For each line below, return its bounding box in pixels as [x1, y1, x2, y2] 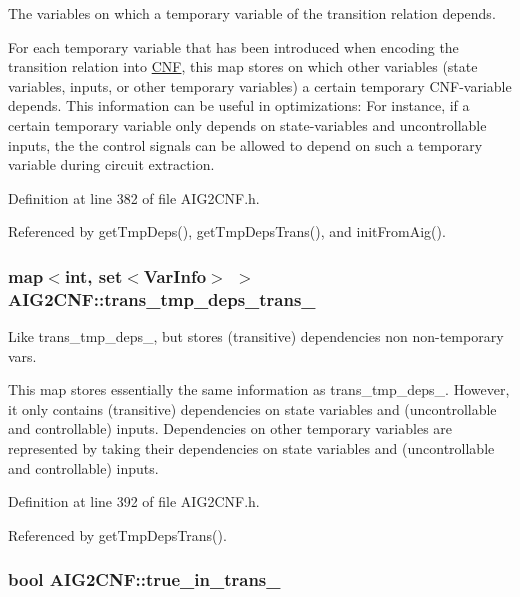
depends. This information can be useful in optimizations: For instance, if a [8, 95, 470, 116]
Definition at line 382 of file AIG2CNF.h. [8, 187, 260, 208]
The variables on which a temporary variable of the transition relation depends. [8, 3, 496, 23]
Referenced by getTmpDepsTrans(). [8, 524, 227, 545]
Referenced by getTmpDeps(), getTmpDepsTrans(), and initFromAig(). [8, 221, 446, 242]
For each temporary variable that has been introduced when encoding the [8, 36, 459, 57]
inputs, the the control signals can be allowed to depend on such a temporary [8, 134, 483, 155]
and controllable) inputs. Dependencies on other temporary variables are [8, 418, 453, 439]
